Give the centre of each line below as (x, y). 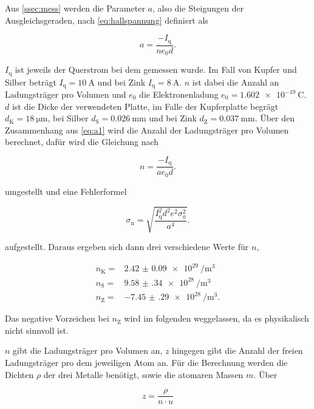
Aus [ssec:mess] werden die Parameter (75, 8)
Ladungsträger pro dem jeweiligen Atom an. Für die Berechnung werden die (146, 363)
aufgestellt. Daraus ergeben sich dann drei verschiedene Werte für (127, 247)
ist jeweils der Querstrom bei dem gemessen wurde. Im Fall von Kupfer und (156, 69)
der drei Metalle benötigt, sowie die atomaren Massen (143, 374)
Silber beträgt (31, 82)
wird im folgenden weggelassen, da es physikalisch (217, 318)
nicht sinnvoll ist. (37, 330)
